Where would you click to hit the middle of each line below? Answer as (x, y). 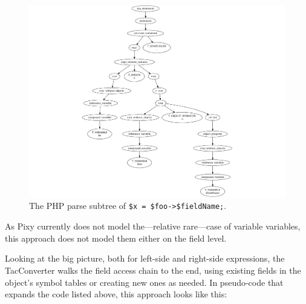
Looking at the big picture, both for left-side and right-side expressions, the (145, 258)
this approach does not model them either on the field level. (116, 238)
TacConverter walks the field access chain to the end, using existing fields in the (153, 270)
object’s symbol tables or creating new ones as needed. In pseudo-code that (144, 282)
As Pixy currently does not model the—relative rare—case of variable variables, (153, 226)
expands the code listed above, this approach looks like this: (116, 294)
